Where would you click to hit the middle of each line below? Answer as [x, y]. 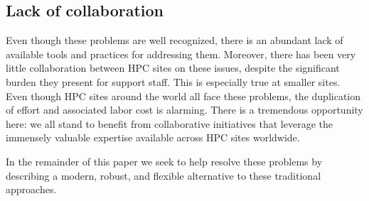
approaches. [31, 189]
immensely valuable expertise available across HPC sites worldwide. [153, 137]
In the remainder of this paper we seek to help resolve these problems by [164, 161]
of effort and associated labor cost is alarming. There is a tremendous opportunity [184, 110]
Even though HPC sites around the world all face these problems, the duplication [183, 96]
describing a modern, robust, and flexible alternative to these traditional [164, 175]
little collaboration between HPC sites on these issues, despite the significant [173, 68]
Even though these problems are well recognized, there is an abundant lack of [175, 40]
